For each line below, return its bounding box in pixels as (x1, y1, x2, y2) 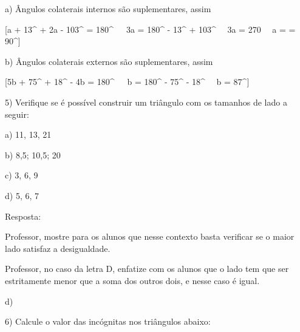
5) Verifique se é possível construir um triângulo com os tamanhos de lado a (5, 95, 287, 108)
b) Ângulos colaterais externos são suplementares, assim (5, 55, 213, 67)
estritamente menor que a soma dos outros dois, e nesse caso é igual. (5, 274, 260, 286)
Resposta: (5, 209, 41, 222)
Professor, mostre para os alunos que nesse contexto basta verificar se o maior (5, 230, 295, 243)
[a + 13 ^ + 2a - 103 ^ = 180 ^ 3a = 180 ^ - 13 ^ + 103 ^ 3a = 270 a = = (5, 22, 296, 35)
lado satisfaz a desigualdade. (5, 242, 111, 254)
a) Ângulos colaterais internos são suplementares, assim (5, 2, 211, 15)
